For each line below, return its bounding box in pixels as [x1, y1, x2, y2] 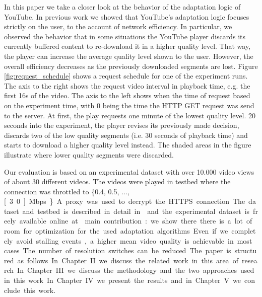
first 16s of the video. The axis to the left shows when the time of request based [4, 90, 250, 101]
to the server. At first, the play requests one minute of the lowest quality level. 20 [4, 110, 256, 120]
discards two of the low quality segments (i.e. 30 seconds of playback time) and [4, 129, 248, 140]
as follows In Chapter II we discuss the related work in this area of [17, 255, 239, 265]
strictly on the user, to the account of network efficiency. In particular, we [4, 21, 232, 32]
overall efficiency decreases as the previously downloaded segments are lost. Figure [4, 60, 258, 71]
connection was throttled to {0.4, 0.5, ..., [4, 186, 129, 196]
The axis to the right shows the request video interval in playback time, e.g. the [4, 80, 250, 91]
